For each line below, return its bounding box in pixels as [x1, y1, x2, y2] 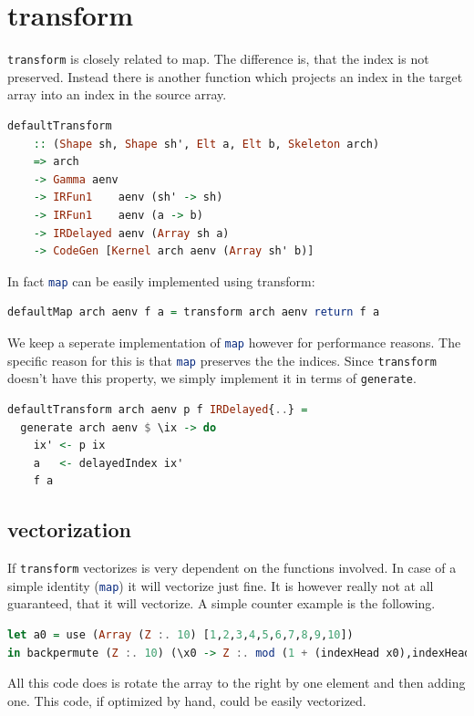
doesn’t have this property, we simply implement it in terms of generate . [7, 368, 417, 388]
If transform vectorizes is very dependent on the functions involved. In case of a [7, 558, 457, 577]
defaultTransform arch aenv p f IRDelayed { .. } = [7, 402, 308, 416]
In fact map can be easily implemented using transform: [7, 271, 315, 290]
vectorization [7, 515, 132, 544]
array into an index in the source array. [7, 85, 227, 104]
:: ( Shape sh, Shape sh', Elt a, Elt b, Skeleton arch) [33, 137, 380, 150]
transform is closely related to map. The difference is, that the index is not [7, 49, 429, 68]
